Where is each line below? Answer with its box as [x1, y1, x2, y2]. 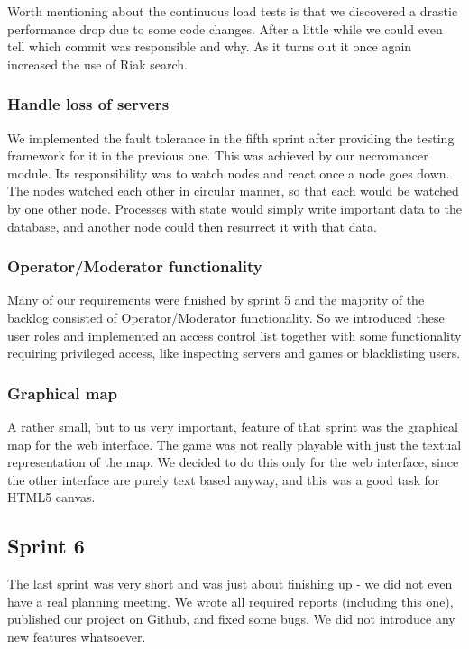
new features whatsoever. [7, 626, 146, 645]
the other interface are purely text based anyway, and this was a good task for [7, 470, 440, 489]
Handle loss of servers [7, 93, 170, 115]
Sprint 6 [7, 532, 85, 560]
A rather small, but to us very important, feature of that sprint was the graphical [7, 416, 458, 435]
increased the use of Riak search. [7, 54, 188, 73]
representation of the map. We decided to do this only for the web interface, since [7, 452, 459, 471]
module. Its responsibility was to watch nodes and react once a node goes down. [7, 163, 450, 182]
